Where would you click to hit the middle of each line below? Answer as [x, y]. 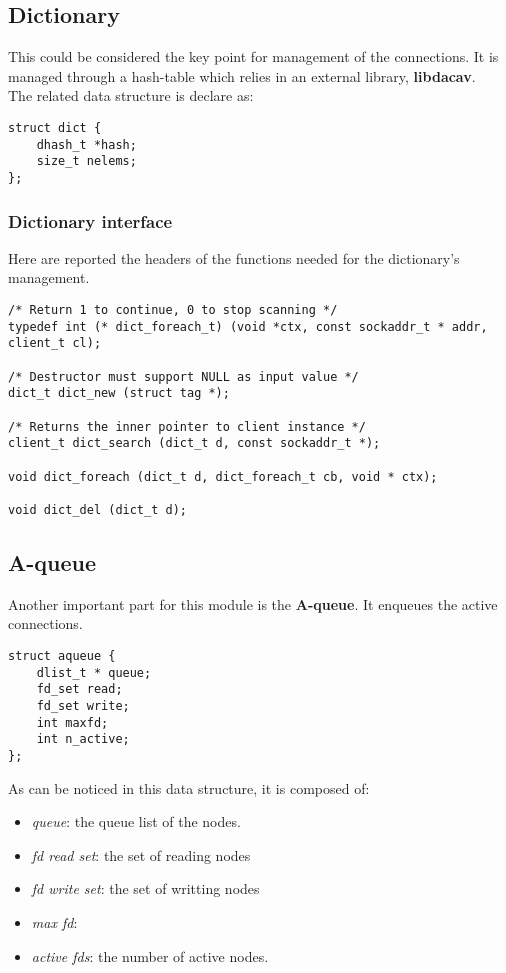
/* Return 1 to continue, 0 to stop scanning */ [173, 310]
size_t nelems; [86, 161]
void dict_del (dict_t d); [97, 509]
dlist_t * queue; [94, 672]
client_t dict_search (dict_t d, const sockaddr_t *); [194, 443]
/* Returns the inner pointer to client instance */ [187, 426]
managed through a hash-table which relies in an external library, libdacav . [242, 75]
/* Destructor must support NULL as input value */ [183, 376]
